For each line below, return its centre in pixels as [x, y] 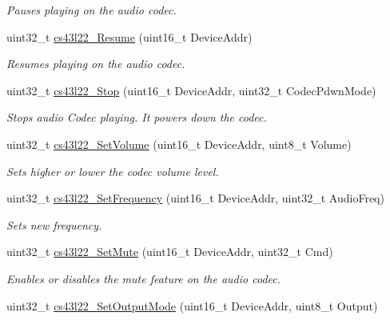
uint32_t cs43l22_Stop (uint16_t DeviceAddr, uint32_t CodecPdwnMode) [191, 90]
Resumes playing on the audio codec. [96, 64]
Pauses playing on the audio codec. [92, 10]
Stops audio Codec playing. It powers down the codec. [137, 117]
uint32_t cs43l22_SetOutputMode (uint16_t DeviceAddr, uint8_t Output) [192, 305]
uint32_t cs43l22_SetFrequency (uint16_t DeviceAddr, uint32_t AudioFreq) [195, 198]
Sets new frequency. [54, 224]
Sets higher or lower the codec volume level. [113, 171]
